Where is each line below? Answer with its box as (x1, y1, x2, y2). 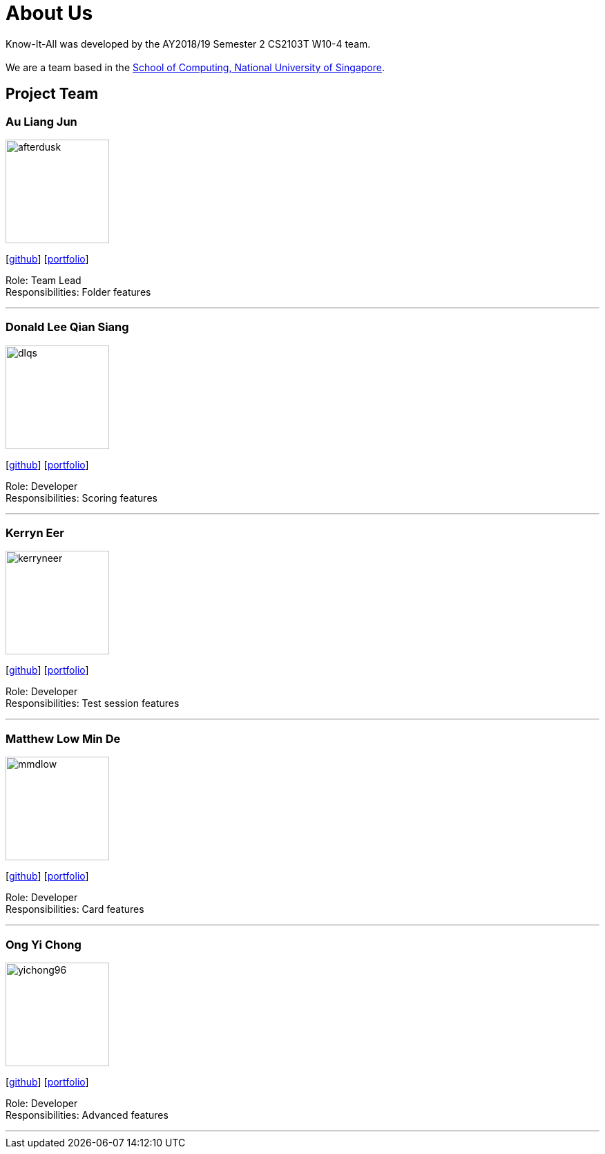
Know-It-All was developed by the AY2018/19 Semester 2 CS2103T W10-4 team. (6, 37, 371, 50)
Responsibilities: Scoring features (6, 491, 157, 504)
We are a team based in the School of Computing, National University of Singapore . (6, 61, 385, 73)
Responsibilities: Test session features (6, 697, 180, 710)
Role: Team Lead (6, 274, 81, 286)
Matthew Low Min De (6, 731, 121, 746)
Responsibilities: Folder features (6, 285, 151, 298)
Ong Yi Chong (6, 937, 81, 952)
